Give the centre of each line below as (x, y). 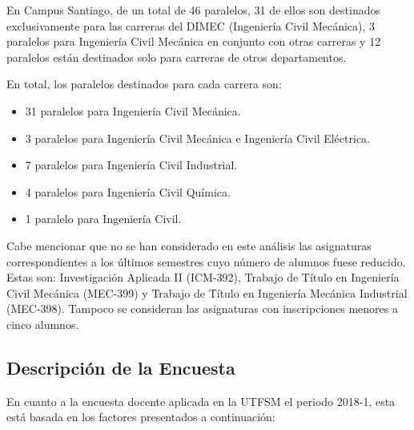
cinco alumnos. (43, 324)
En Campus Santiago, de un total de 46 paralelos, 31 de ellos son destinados (193, 10)
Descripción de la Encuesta (121, 367)
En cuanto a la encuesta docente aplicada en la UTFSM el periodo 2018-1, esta (201, 401)
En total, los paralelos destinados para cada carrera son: (144, 84)
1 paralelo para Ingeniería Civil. (103, 219)
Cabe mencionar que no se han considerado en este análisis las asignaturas (189, 245)
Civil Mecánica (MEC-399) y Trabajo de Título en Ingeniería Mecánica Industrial (207, 292)
